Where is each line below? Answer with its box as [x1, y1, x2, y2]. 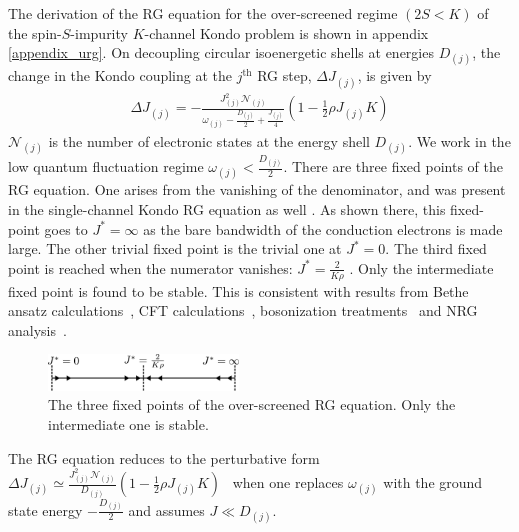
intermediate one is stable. [48, 414, 209, 435]
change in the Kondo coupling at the [8, 65, 233, 86]
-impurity [70, 22, 128, 43]
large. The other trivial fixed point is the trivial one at [8, 238, 342, 259]
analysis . [8, 319, 67, 340]
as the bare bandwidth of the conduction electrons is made [143, 218, 503, 239]
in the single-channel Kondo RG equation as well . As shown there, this [8, 198, 446, 219]
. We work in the [408, 131, 511, 152]
